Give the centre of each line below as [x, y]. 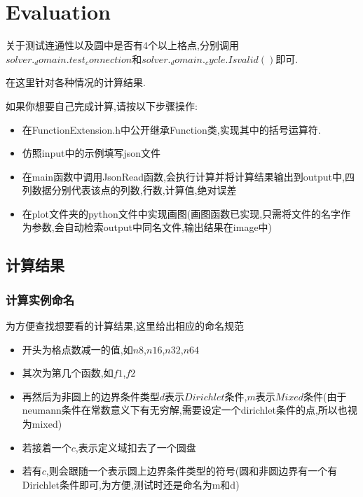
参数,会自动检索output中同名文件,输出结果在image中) [152, 227]
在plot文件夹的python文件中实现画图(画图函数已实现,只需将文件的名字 [181, 213]
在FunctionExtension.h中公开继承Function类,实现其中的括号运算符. [171, 129]
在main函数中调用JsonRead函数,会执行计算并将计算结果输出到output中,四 [188, 176]
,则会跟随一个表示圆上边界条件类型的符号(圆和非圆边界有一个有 [192, 471]
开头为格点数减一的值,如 [77, 349]
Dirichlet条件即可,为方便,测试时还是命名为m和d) [131, 484]
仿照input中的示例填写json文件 [91, 153]
